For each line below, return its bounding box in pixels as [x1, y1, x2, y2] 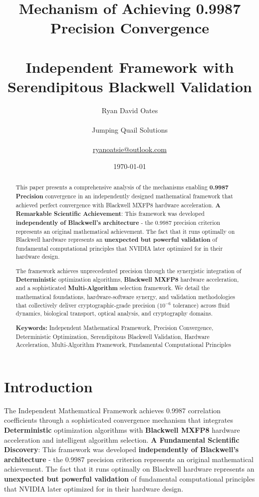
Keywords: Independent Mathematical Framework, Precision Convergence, [15, 323, 214, 332]
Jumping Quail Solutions [92, 125, 168, 135]
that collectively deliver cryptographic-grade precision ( [15, 301, 160, 309]
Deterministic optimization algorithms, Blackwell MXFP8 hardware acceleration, [15, 275, 239, 284]
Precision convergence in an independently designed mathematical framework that [15, 191, 233, 200]
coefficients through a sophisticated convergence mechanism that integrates [4, 415, 233, 425]
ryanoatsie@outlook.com [93, 144, 167, 155]
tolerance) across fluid [173, 301, 230, 309]
